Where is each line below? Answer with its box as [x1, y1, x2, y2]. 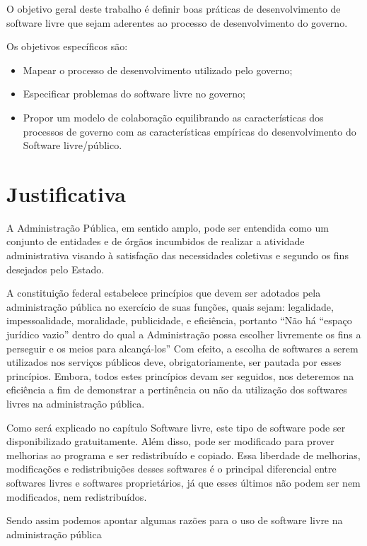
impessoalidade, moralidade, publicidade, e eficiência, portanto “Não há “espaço [6, 313, 352, 328]
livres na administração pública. [6, 396, 145, 410]
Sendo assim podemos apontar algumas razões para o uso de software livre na [6, 513, 343, 528]
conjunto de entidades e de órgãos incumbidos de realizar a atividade [6, 234, 305, 249]
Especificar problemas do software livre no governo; [23, 86, 245, 101]
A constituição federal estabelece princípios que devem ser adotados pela [6, 285, 321, 300]
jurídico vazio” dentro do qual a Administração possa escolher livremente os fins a [6, 327, 361, 342]
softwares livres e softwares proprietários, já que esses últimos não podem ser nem [6, 475, 361, 489]
